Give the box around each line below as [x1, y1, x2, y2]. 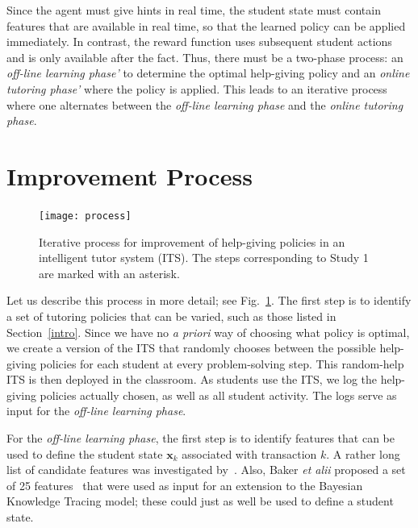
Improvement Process [6, 159, 253, 192]
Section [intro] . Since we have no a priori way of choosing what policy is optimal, [6, 323, 410, 340]
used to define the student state [6, 445, 163, 462]
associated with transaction [182, 445, 317, 462]
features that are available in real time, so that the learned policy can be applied [6, 17, 406, 34]
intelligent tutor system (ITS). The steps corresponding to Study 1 [39, 249, 369, 266]
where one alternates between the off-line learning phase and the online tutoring [6, 96, 403, 113]
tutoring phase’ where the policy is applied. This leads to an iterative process [6, 80, 387, 97]
